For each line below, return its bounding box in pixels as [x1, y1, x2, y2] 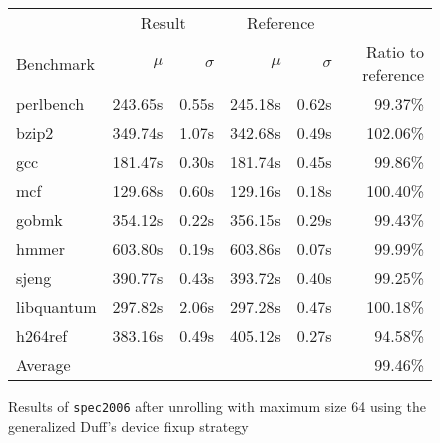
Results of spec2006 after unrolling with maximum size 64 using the [8, 396, 426, 416]
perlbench [16, 92, 85, 115]
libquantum [16, 295, 97, 318]
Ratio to [365, 40, 424, 63]
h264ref [16, 324, 68, 347]
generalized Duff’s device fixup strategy [8, 415, 249, 436]
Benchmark [16, 51, 95, 75]
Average [16, 353, 71, 376]
